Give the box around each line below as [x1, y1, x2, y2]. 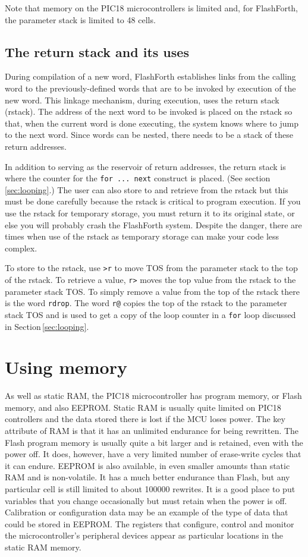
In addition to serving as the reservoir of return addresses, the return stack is [5, 160, 286, 172]
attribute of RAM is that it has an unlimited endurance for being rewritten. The [5, 424, 299, 437]
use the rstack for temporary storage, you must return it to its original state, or [5, 206, 295, 219]
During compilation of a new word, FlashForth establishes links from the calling [5, 70, 296, 83]
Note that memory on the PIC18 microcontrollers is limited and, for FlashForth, [5, 2, 298, 14]
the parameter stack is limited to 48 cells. [5, 13, 156, 26]
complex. [5, 241, 37, 254]
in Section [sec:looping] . [5, 320, 89, 332]
